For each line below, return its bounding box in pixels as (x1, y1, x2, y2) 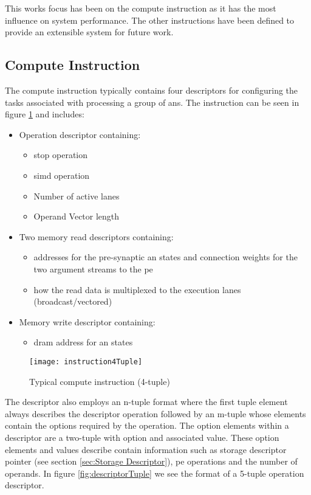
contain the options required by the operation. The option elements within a (5, 419, 289, 432)
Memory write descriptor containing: (19, 315, 155, 328)
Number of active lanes (33, 189, 120, 202)
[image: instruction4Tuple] (29, 357, 143, 366)
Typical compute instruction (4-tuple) (29, 375, 170, 387)
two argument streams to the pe (33, 262, 153, 275)
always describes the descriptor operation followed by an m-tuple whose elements (5, 407, 306, 420)
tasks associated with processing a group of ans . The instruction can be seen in (5, 95, 299, 108)
